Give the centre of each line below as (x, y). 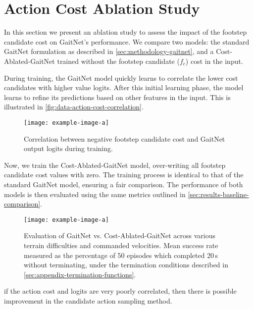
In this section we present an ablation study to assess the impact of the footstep (126, 32)
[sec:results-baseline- (218, 194)
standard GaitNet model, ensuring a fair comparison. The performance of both (124, 184)
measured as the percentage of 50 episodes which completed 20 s (121, 255)
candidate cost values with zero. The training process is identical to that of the (124, 175)
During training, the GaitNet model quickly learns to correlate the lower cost (121, 77)
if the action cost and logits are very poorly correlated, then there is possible (120, 291)
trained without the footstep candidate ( (118, 61)
